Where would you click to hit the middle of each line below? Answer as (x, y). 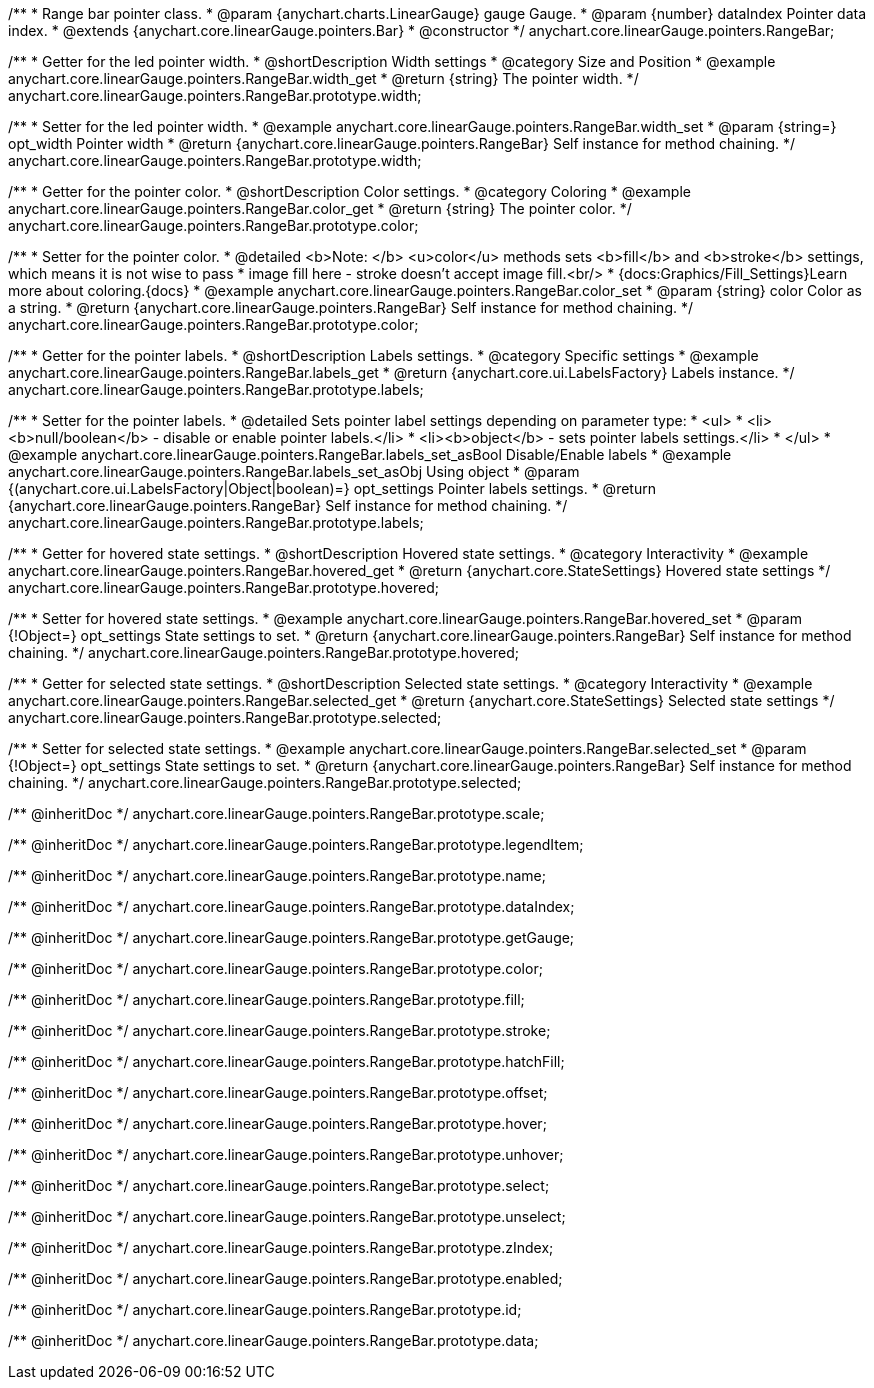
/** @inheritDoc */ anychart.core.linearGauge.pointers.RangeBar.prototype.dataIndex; (291, 906)
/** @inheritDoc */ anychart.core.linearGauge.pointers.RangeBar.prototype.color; (275, 968)
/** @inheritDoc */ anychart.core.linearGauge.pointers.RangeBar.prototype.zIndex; (281, 1247)
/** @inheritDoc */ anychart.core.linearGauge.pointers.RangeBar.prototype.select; (279, 1185)
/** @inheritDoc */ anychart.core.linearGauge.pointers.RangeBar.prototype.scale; (276, 813)
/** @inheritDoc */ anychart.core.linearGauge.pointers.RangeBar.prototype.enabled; (285, 1278)
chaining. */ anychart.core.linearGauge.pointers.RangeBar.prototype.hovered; (263, 652)
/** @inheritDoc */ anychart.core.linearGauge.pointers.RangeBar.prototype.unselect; (287, 1216)
